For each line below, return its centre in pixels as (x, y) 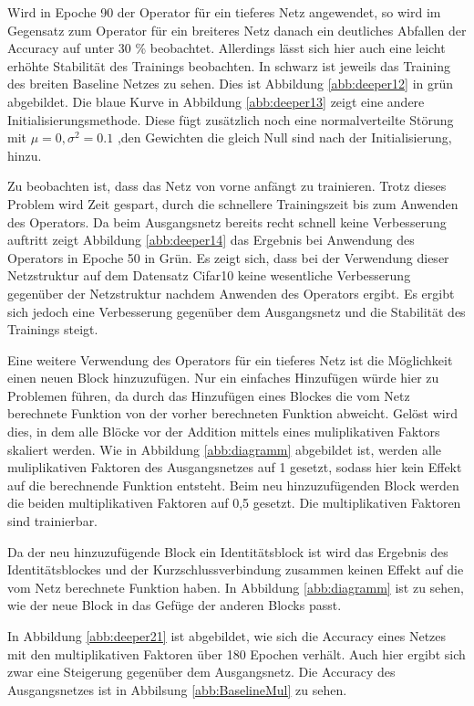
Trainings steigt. (53, 329)
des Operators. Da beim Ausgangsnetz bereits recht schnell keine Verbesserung (227, 221)
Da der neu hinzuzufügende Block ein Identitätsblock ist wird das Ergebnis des (228, 551)
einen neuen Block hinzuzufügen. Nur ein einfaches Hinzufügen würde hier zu (223, 378)
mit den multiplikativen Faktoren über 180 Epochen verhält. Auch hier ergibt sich (237, 653)
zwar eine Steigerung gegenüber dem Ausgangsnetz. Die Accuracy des (201, 672)
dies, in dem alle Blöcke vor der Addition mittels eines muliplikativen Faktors (224, 432)
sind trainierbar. (53, 521)
